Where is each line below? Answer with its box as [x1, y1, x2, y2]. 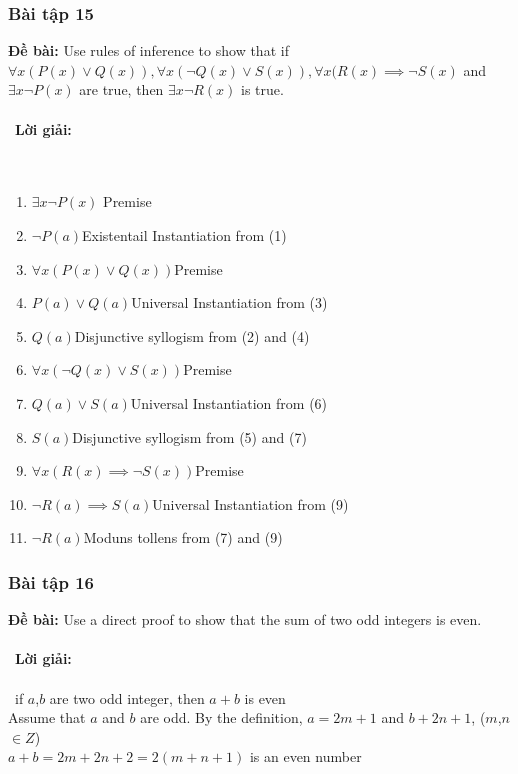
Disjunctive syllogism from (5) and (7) [72, 426, 307, 447]
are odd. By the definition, [140, 707, 303, 728]
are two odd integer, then [49, 687, 205, 708]
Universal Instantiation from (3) [131, 292, 328, 313]
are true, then [79, 79, 164, 100]
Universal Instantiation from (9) [152, 493, 349, 514]
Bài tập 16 [8, 569, 95, 594]
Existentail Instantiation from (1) [82, 224, 287, 245]
